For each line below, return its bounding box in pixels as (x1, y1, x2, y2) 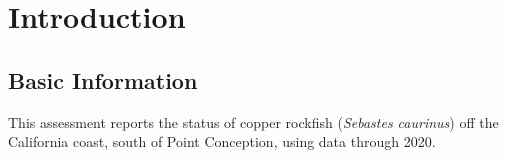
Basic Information (8, 64, 198, 95)
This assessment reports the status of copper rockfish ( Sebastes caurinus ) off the (8, 111, 499, 132)
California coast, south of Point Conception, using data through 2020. (8, 131, 436, 152)
